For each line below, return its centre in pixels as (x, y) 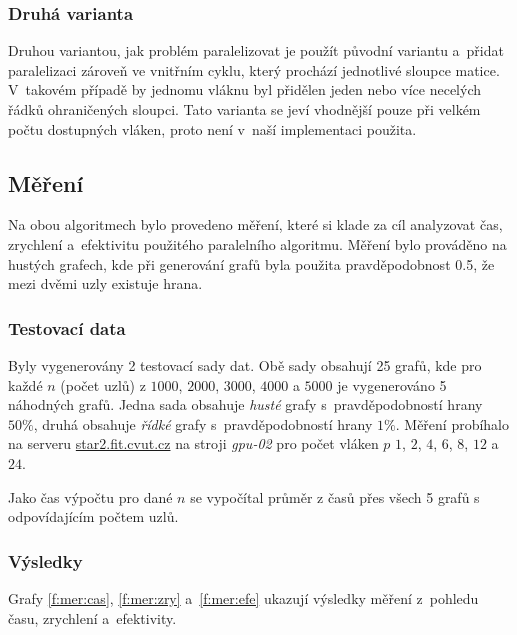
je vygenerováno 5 (392, 384)
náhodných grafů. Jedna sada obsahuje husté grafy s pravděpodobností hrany (245, 404)
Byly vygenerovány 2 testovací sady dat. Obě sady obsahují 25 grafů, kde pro (245, 364)
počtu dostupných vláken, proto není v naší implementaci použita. (212, 128)
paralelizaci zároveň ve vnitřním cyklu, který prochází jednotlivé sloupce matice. (254, 69)
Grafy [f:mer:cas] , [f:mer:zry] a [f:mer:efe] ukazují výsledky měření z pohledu (243, 597)
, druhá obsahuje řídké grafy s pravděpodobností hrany (203, 423)
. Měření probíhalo (452, 423)
